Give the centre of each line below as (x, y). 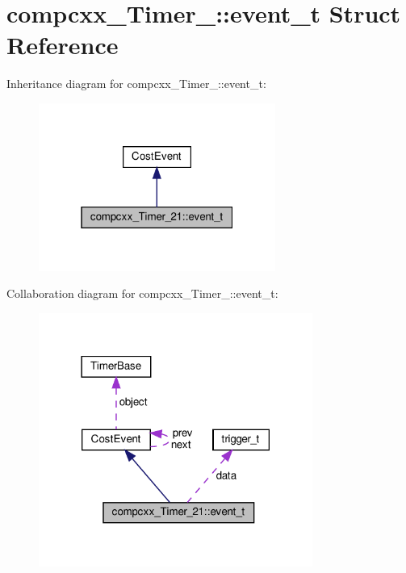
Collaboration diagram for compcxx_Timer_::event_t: (142, 293)
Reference (63, 45)
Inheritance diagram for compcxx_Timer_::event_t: (136, 84)
